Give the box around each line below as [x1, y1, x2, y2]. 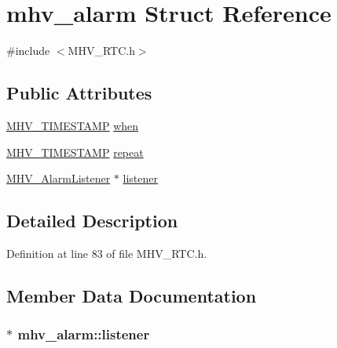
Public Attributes [6, 81, 152, 105]
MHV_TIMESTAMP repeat [6, 143, 144, 160]
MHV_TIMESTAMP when [6, 117, 139, 133]
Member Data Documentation [6, 283, 257, 307]
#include [6, 42, 50, 59]
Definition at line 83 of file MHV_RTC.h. [6, 245, 207, 261]
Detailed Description [6, 208, 178, 233]
